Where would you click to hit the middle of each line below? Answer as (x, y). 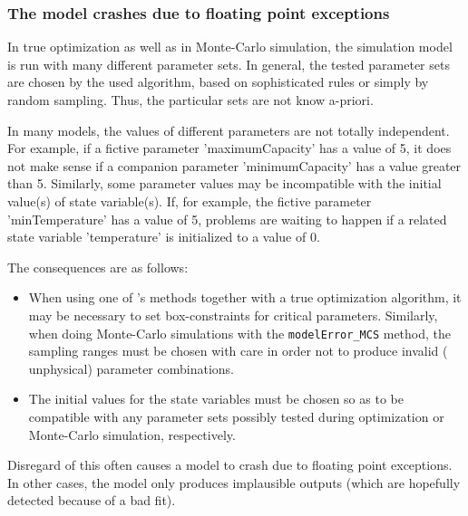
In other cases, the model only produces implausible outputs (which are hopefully (234, 482)
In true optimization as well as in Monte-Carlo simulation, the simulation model (230, 47)
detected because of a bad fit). (92, 500)
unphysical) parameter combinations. (131, 368)
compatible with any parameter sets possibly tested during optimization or (236, 416)
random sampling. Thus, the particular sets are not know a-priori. (190, 100)
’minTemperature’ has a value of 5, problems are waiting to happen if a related (227, 219)
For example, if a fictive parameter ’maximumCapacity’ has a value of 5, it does (229, 148)
